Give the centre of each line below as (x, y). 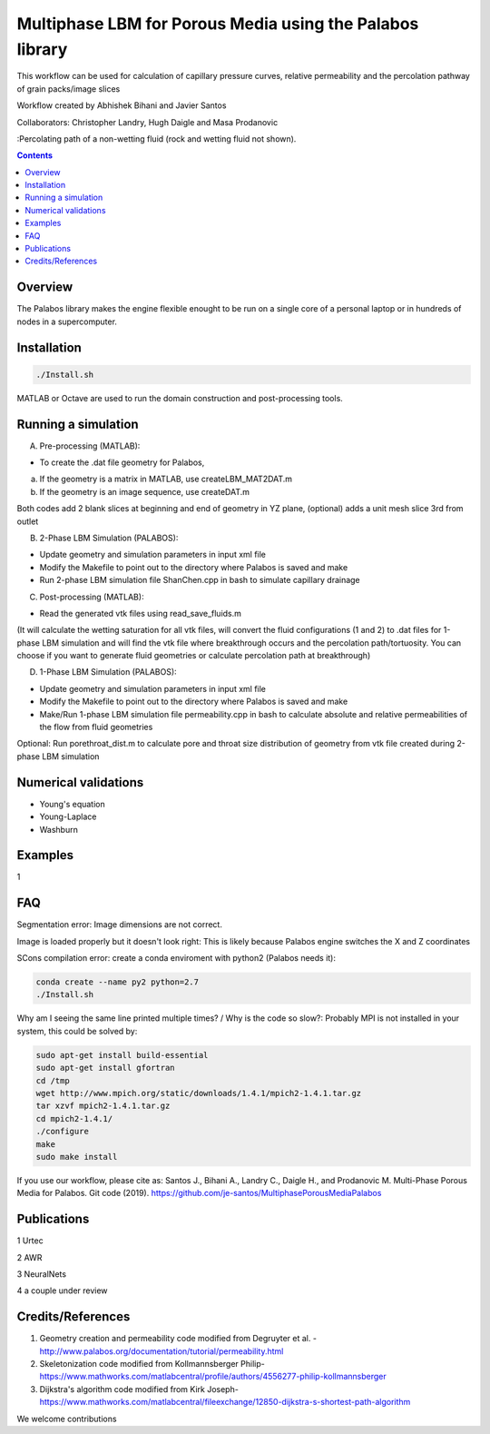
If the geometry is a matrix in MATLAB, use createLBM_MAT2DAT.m (166, 479)
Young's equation (72, 804)
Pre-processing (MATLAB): (90, 446)
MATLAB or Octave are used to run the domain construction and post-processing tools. (180, 398)
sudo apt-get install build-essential (122, 1055)
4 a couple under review (62, 1291)
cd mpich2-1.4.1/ (74, 1118)
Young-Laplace (68, 816)
